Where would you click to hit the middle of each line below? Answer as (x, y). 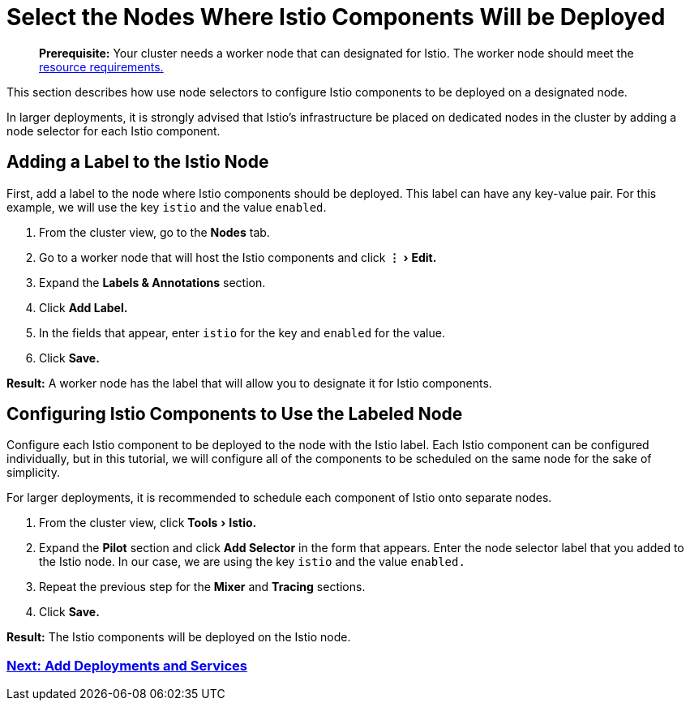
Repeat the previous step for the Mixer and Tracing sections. (202, 587)
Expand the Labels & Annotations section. (152, 282)
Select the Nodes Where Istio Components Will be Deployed (336, 17)
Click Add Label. (84, 307)
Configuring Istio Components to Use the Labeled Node (235, 414)
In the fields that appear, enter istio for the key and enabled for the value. (242, 332)
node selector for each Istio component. (114, 131)
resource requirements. (101, 66)
